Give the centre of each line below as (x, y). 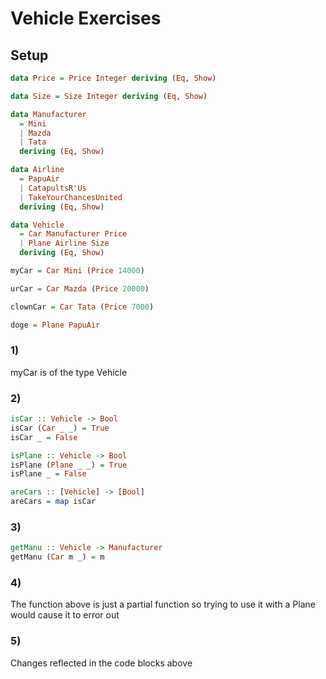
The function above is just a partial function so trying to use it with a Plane (163, 604)
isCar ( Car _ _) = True (60, 428)
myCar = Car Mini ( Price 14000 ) (77, 271)
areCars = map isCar (53, 502)
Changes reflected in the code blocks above (101, 663)
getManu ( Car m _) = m (57, 557)
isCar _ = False (44, 437)
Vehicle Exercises (86, 18)
